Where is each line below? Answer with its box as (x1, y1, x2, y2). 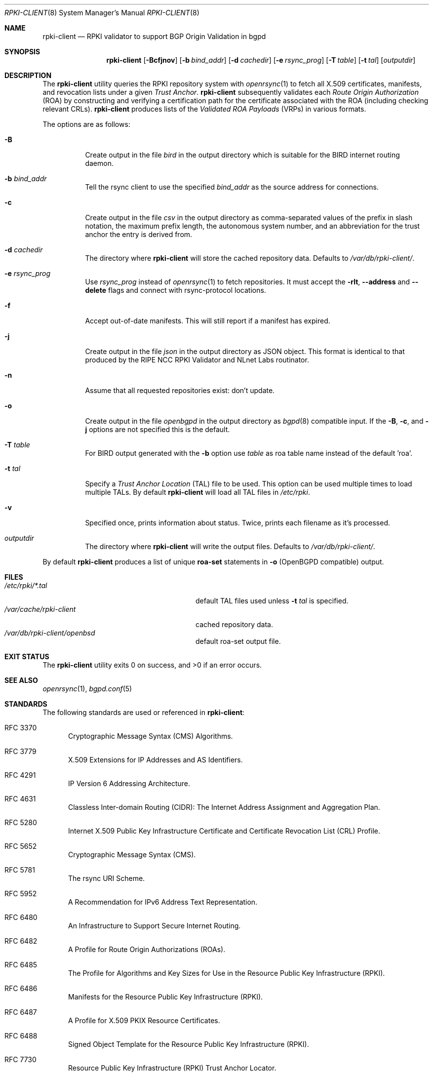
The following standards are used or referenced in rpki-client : (42, 708, 245, 717)
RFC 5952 (4, 889, 37, 898)
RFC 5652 (4, 842, 37, 850)
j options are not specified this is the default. (85, 425, 230, 434)
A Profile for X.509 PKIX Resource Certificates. (68, 1016, 220, 1025)
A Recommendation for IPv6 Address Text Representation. (68, 898, 258, 906)
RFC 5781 (4, 866, 35, 874)
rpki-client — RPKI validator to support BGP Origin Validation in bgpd (42, 32, 266, 40)
